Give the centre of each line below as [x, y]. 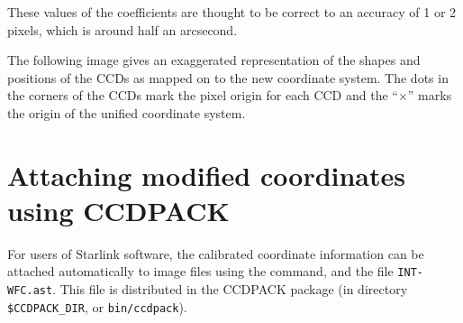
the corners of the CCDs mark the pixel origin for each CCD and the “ [203, 95]
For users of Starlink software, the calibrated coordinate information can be [216, 253]
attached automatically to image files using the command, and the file [200, 271]
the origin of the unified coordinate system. [127, 112]
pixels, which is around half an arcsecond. [123, 29]
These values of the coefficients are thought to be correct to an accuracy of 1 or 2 [232, 12]
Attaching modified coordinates [207, 175]
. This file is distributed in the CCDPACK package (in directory [230, 289]
